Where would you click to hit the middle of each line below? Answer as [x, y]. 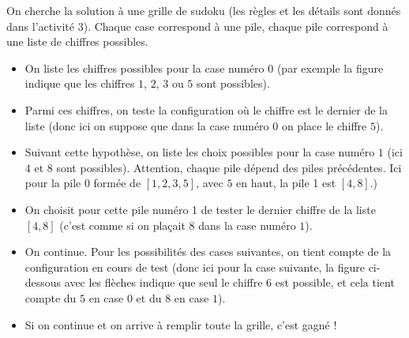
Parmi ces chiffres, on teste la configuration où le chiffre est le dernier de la [206, 109]
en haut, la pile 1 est [286, 183]
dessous [43, 282]
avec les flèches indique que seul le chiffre [163, 282]
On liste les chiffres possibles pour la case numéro [144, 68]
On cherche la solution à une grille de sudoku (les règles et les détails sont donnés [204, 10]
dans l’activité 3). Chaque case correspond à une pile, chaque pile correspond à [197, 26]
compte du [51, 297]
